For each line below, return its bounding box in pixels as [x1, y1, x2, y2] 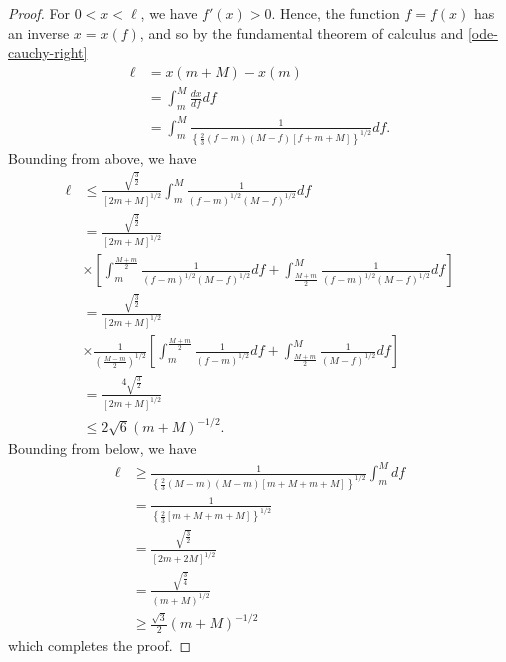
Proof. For [8, 3, 71, 23]
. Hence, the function [271, 3, 400, 23]
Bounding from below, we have [8, 438, 197, 459]
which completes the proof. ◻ [8, 635, 192, 656]
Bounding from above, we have [8, 147, 197, 168]
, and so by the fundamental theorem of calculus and [139, 22, 464, 43]
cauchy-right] [8, 42, 88, 63]
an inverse [8, 22, 70, 43]
